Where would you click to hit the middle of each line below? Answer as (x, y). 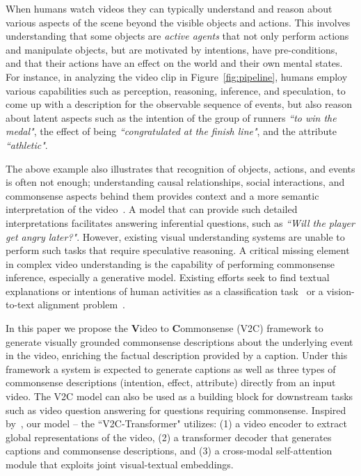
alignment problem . (81, 304)
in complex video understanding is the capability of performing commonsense (170, 263)
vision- (340, 291)
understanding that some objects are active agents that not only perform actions (177, 36)
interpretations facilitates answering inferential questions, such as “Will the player (180, 222)
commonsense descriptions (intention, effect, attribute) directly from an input (171, 382)
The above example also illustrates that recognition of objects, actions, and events (180, 168)
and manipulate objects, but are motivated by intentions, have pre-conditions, (172, 49)
